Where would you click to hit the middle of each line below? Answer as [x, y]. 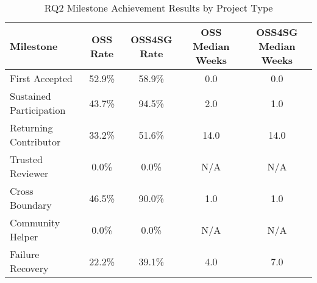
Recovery [29, 268]
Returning [31, 128]
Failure [25, 254]
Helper [24, 236]
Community [35, 222]
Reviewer [29, 173]
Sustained [30, 96]
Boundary [31, 205]
